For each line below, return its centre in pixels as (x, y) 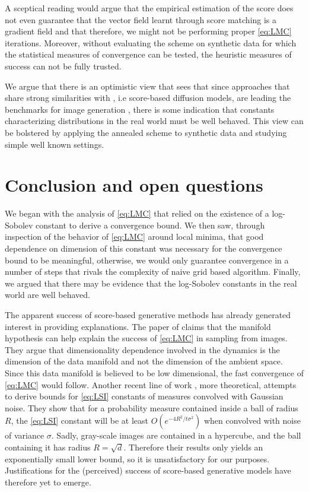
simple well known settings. (55, 144)
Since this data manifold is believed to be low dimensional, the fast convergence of (154, 372)
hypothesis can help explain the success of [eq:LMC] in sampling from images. (146, 338)
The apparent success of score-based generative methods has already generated (148, 315)
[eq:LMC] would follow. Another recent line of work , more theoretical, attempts (151, 384)
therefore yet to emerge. (48, 482)
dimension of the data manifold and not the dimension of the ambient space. (144, 361)
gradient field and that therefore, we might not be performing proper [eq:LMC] (148, 31)
